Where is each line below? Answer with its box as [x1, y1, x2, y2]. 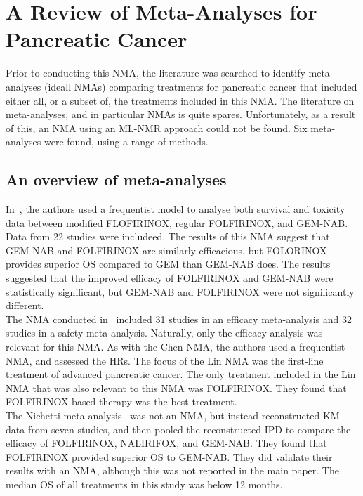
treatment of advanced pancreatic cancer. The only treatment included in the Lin [6, 367, 356, 381]
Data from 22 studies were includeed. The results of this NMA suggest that [6, 229, 330, 244]
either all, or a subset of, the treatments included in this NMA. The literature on [6, 93, 355, 107]
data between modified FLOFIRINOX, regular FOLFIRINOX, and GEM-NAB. [6, 215, 348, 230]
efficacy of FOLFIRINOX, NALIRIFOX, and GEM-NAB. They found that [6, 436, 327, 450]
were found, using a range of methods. [44, 134, 209, 149]
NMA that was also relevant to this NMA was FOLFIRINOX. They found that [6, 380, 347, 395]
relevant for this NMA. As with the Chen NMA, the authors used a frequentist [6, 339, 345, 354]
